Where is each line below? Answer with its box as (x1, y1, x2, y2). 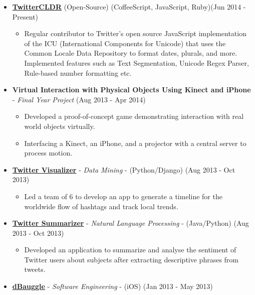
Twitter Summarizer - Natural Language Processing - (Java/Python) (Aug (12, 218, 249, 228)
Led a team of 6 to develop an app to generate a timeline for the (24, 191, 222, 201)
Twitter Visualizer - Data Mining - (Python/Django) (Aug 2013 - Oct (12, 164, 235, 175)
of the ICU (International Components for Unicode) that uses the (24, 38, 226, 48)
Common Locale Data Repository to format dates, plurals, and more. (24, 48, 237, 58)
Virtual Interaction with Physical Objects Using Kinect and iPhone (12, 84, 251, 95)
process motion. (24, 147, 73, 158)
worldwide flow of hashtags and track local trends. (24, 201, 178, 211)
